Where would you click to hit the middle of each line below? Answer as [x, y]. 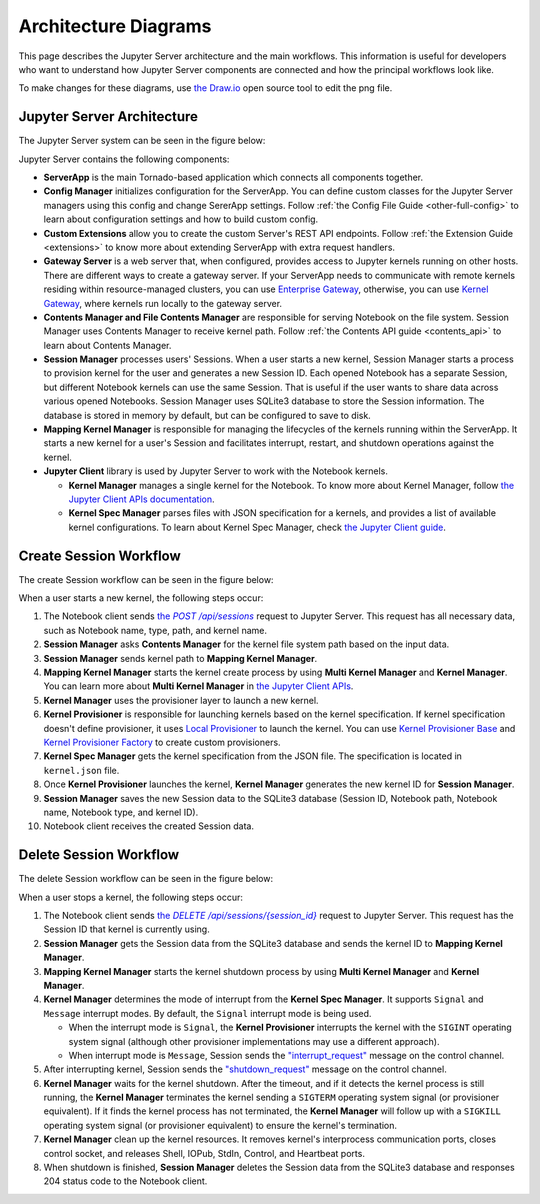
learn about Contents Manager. [107, 345]
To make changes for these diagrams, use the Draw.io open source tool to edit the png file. [205, 88]
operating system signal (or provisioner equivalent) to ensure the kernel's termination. [220, 1125]
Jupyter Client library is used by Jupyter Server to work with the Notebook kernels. [216, 471]
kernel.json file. [81, 770]
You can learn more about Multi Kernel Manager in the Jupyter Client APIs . [198, 686]
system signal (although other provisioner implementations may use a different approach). [254, 1041]
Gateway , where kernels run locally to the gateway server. [163, 303]
